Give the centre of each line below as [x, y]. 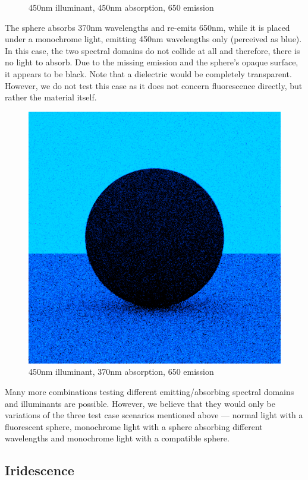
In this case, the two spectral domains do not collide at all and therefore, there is [153, 50]
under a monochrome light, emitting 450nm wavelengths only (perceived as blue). [153, 39]
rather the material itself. [51, 97]
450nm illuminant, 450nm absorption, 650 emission [121, 7]
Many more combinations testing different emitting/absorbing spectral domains [150, 391]
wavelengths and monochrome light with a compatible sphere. [117, 438]
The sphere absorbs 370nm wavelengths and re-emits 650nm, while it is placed [147, 27]
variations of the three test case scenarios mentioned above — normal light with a [154, 415]
